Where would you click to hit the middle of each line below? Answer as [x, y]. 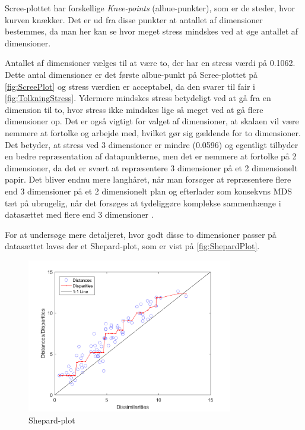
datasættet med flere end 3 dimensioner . [79, 214]
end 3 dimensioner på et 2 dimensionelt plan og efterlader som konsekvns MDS [149, 191]
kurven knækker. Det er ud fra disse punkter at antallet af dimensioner [134, 19]
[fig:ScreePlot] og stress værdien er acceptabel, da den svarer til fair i [130, 86]
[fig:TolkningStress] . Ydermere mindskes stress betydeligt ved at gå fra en [138, 98]
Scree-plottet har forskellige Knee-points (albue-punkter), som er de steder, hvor [150, 8]
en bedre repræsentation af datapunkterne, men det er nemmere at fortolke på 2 [151, 156]
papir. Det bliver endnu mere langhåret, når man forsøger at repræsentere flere [148, 179]
